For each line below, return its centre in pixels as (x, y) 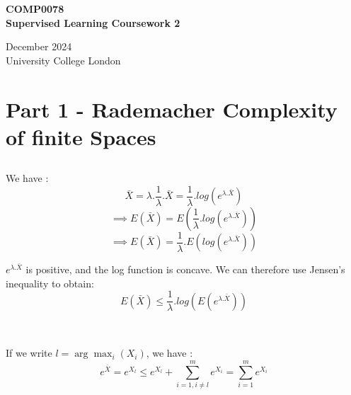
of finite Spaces (81, 136)
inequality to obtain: (50, 283)
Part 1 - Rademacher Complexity (172, 109)
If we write (29, 353)
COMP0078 (35, 8)
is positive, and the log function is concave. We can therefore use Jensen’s (185, 269)
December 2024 (39, 46)
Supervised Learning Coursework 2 (93, 22)
